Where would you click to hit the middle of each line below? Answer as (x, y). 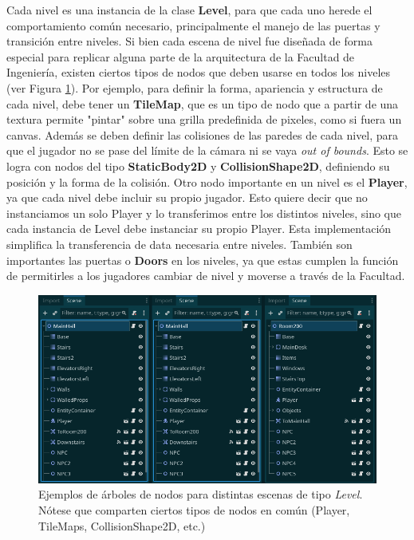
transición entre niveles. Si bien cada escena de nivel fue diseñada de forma (189, 41)
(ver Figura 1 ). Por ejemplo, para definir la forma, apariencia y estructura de (195, 87)
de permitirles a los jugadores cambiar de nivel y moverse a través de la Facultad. (206, 276)
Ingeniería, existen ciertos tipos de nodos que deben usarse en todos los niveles (199, 72)
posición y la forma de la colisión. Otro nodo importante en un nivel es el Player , (207, 181)
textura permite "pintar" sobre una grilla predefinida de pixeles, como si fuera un (204, 119)
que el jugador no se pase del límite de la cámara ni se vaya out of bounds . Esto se (207, 150)
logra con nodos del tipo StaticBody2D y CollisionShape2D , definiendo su (198, 166)
